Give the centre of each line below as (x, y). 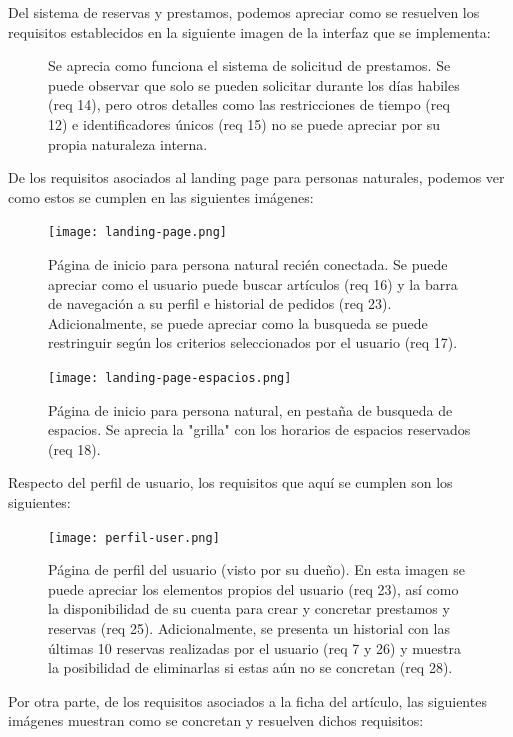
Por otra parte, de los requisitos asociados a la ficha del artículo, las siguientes (247, 700)
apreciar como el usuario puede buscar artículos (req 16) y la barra (253, 283)
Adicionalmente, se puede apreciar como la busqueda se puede (238, 322)
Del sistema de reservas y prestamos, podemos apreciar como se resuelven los (244, 12)
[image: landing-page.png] (137, 232)
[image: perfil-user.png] (134, 537)
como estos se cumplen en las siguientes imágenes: (161, 196)
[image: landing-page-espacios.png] (170, 377)
